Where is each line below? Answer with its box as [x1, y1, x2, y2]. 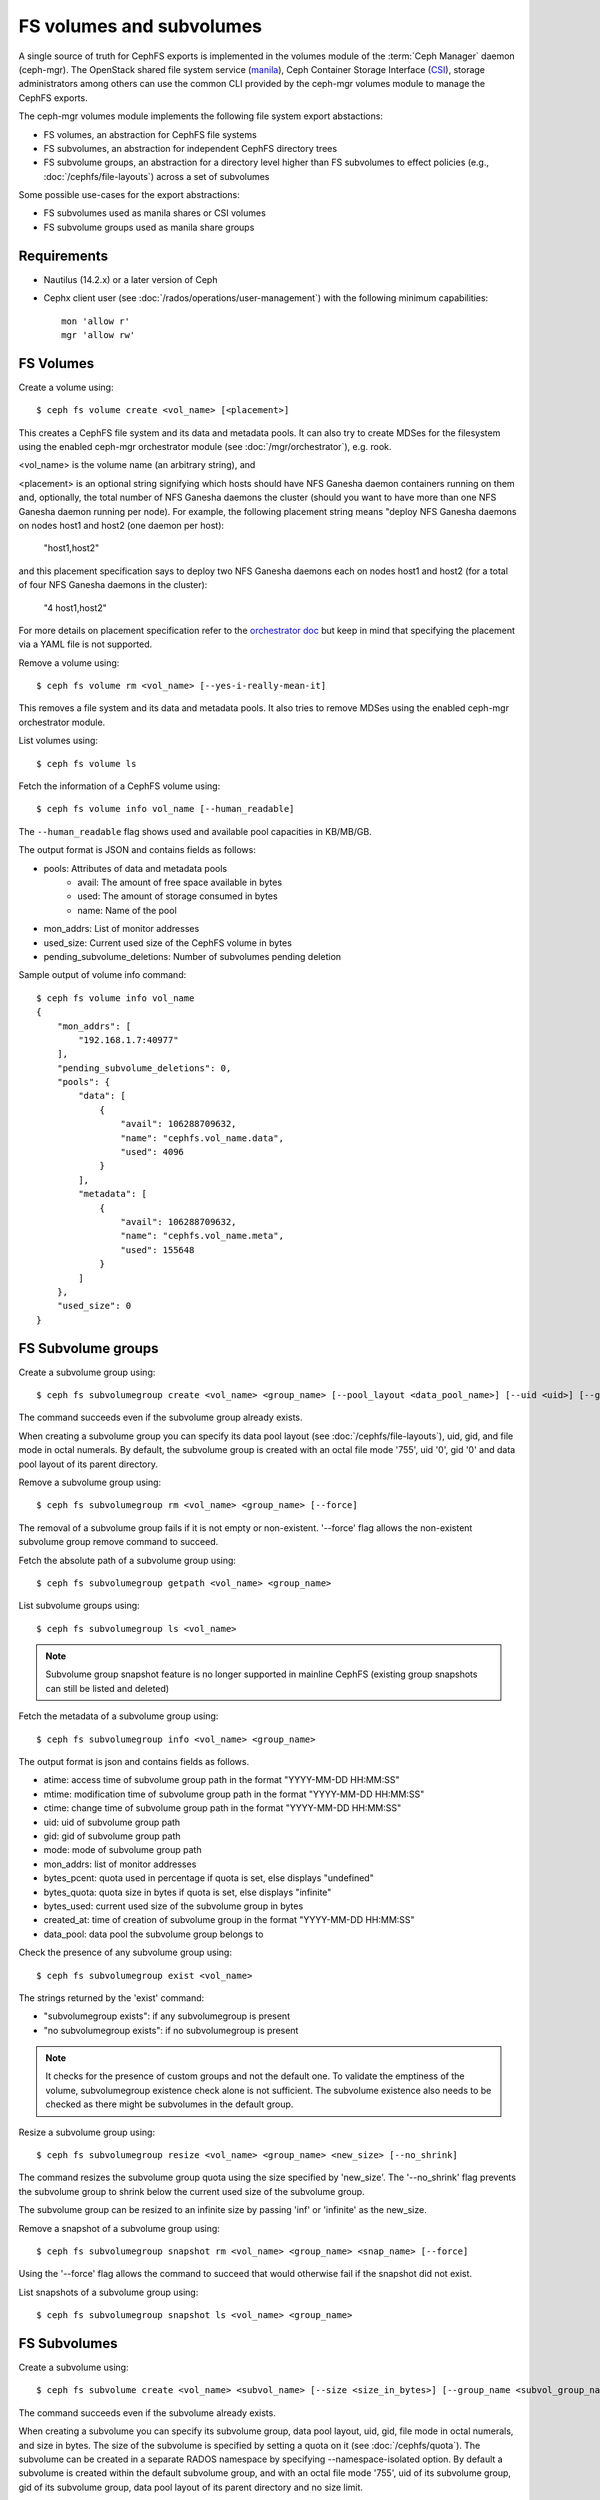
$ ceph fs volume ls [36, 758, 137, 769]
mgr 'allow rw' [61, 329, 136, 340]
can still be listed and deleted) [45, 1682, 170, 1694]
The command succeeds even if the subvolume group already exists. [18, 1411, 304, 1424]
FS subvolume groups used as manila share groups [43, 221, 255, 233]
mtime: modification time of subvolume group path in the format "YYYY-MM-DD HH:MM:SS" [43, 1788, 425, 1800]
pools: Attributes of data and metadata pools [43, 862, 228, 874]
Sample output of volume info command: [18, 969, 187, 981]
